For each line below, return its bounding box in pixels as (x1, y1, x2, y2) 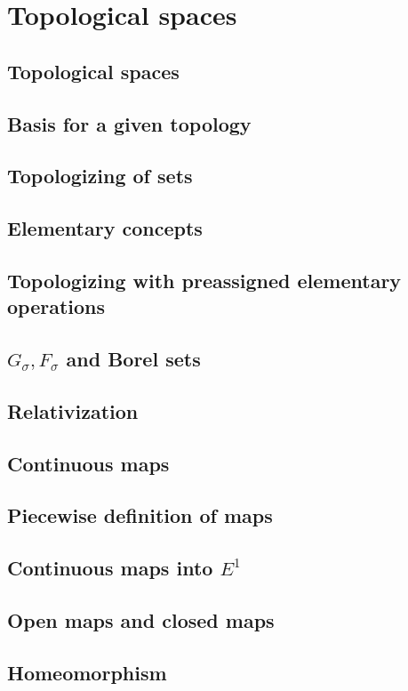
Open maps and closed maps (7, 606, 275, 633)
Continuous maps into (7, 554, 213, 582)
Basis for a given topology (7, 109, 252, 137)
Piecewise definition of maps (7, 502, 273, 529)
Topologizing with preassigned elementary (7, 266, 402, 293)
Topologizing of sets (7, 162, 193, 189)
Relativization (7, 397, 139, 424)
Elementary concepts (7, 214, 203, 242)
